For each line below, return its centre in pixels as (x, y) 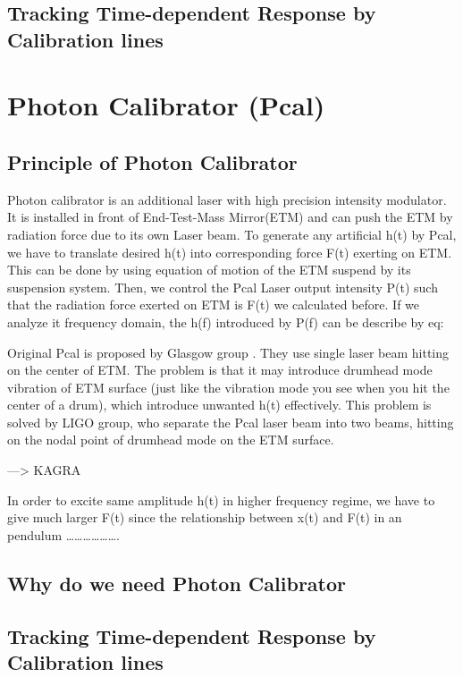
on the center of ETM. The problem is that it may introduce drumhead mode (220, 370)
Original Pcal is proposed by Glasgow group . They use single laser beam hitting (228, 352)
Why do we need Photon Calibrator (177, 583)
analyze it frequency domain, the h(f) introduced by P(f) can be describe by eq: (226, 322)
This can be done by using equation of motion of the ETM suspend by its (209, 270)
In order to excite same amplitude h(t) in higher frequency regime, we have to (221, 499)
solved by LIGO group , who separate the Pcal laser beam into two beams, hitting (231, 422)
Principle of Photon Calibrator (152, 161)
